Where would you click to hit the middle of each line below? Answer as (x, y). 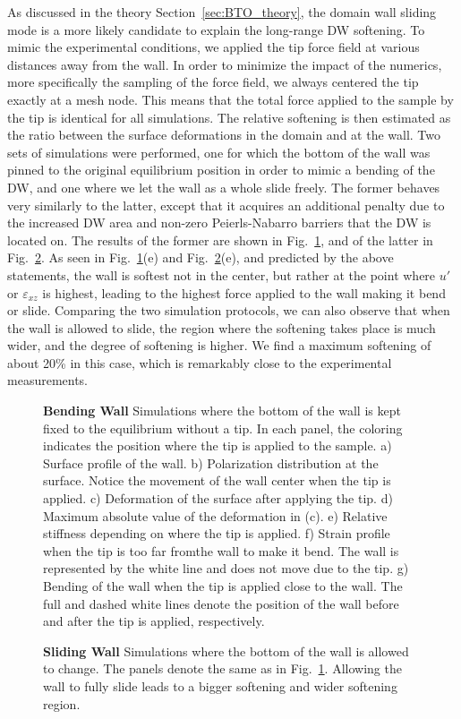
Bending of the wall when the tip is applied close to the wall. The (223, 586)
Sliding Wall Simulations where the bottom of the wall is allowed (226, 651)
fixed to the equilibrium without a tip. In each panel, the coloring (223, 428)
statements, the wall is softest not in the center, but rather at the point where (222, 274)
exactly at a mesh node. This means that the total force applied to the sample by (230, 99)
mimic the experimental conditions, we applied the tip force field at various (213, 47)
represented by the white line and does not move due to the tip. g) (226, 568)
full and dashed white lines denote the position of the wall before (221, 603)
